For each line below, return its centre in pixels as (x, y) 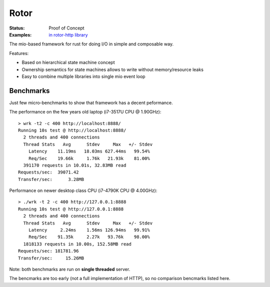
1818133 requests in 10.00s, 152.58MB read (77, 244)
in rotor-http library (68, 34)
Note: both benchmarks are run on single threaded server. (70, 269)
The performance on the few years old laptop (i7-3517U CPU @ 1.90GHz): (85, 112)
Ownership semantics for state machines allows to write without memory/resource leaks (112, 69)
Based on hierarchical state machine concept (68, 62)
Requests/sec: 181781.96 (48, 251)
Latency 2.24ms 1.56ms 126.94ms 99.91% (89, 230)
